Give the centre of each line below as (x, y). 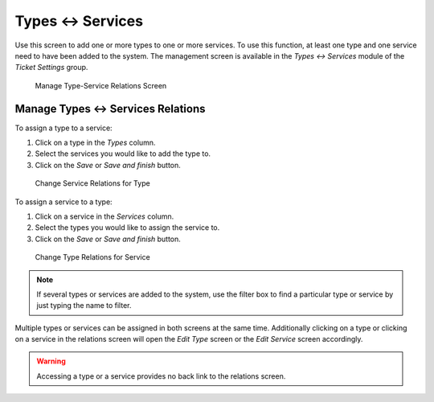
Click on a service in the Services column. (104, 216)
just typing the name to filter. (84, 306)
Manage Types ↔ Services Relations (110, 109)
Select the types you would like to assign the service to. (127, 228)
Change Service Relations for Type (92, 183)
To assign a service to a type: (63, 202)
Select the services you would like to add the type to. (123, 154)
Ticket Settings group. (51, 68)
